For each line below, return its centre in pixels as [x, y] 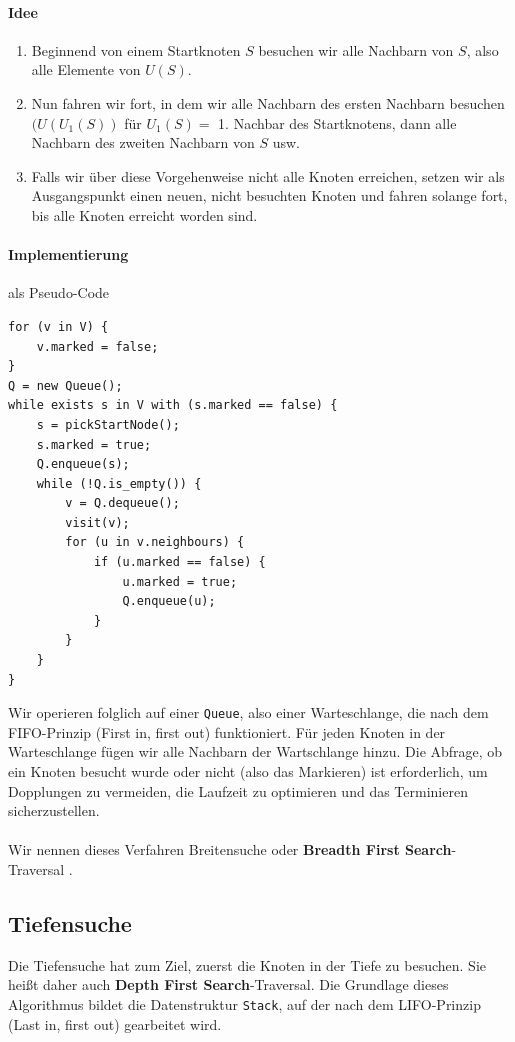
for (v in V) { [58, 326]
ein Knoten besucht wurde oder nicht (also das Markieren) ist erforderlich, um [248, 771]
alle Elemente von [86, 69]
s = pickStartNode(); [108, 424]
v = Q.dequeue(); [122, 503]
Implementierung [68, 254]
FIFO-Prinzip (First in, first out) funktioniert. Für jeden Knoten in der [227, 731]
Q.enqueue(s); [83, 464]
